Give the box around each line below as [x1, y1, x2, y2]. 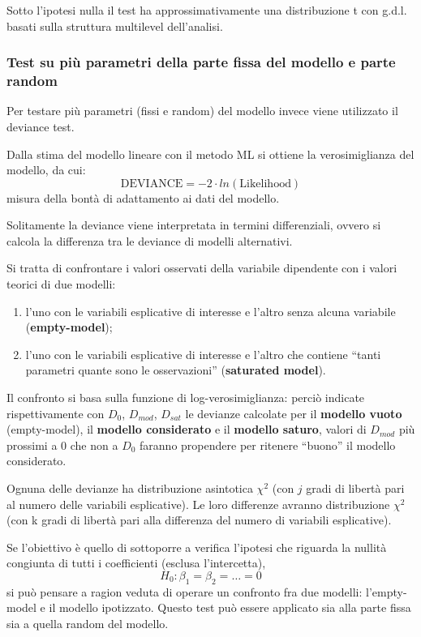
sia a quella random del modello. [6, 614, 169, 631]
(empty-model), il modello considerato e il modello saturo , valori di [6, 421, 367, 438]
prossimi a [6, 436, 58, 453]
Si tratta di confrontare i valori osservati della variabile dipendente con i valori [6, 259, 397, 276]
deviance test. [6, 118, 75, 135]
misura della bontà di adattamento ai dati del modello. [6, 189, 280, 206]
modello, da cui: [6, 161, 86, 178]
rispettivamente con [6, 404, 105, 421]
